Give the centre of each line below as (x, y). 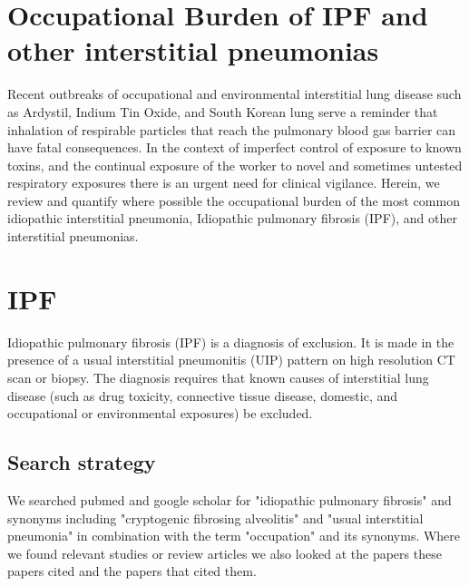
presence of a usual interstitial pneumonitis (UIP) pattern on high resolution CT (231, 360)
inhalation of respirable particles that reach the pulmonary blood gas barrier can (232, 129)
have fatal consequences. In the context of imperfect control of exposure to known (234, 147)
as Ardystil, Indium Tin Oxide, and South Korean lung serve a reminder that (223, 111)
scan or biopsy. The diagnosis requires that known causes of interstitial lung (218, 377)
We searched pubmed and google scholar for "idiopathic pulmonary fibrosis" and (230, 499)
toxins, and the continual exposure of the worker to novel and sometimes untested (235, 165)
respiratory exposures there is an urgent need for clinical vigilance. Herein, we (224, 183)
